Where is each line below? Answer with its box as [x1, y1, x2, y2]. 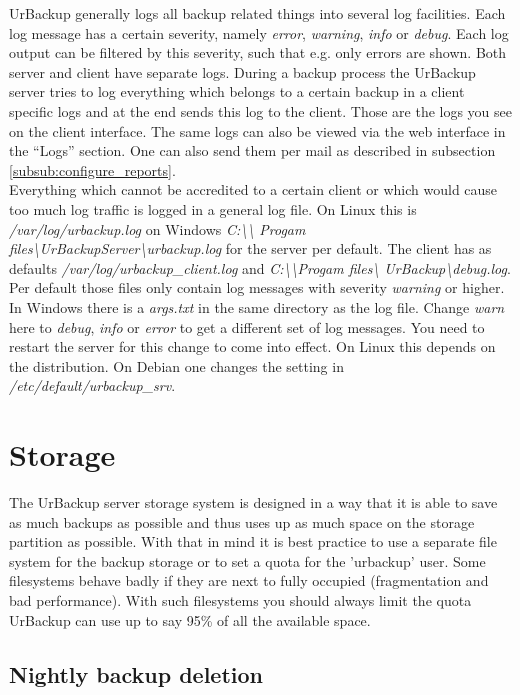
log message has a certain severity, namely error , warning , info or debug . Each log [9, 22, 509, 43]
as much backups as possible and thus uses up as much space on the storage [9, 511, 475, 532]
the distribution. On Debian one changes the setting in [9, 355, 344, 376]
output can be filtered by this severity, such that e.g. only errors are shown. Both [9, 42, 507, 63]
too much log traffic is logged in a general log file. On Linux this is [9, 198, 417, 219]
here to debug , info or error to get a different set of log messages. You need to [9, 316, 485, 337]
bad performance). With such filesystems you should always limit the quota [9, 589, 472, 610]
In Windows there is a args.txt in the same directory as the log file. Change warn [9, 296, 505, 317]
